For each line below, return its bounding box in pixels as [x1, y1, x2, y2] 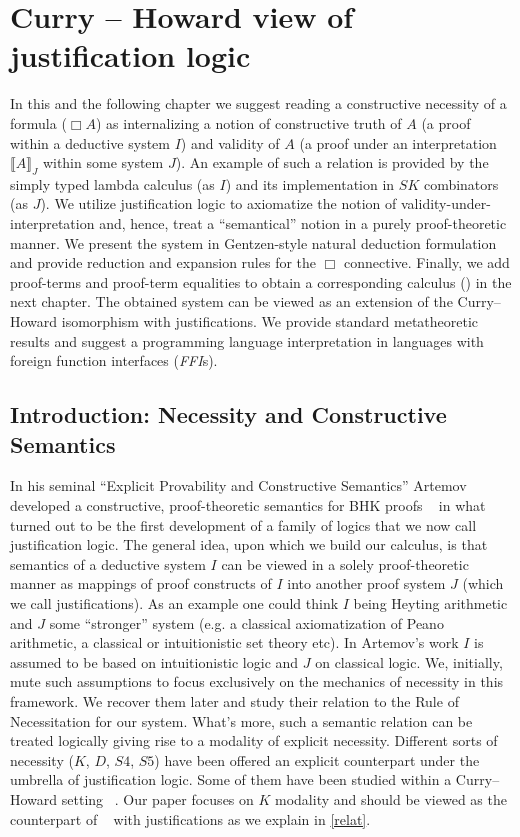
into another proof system [287, 573, 446, 594]
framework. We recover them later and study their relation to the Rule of [10, 690, 459, 711]
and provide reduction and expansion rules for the [10, 252, 317, 273]
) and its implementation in [225, 173, 395, 194]
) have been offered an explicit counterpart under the [154, 749, 480, 770]
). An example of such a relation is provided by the [175, 152, 489, 173]
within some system [42, 152, 164, 173]
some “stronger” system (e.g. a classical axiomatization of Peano [49, 612, 444, 633]
